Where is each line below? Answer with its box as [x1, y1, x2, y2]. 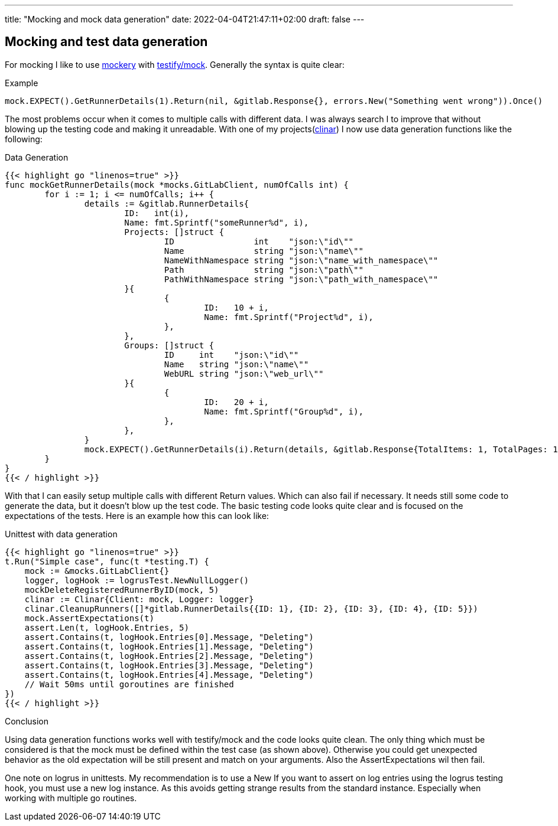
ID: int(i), [124, 208, 189, 218]
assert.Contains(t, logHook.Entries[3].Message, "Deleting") [24, 660, 314, 670]
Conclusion [5, 716, 49, 726]
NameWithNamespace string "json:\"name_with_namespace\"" [164, 255, 439, 265]
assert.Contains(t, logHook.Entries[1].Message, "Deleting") [24, 641, 314, 651]
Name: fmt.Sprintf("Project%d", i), [204, 312, 374, 322]
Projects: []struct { [124, 227, 224, 237]
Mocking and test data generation [5, 34, 208, 50]
